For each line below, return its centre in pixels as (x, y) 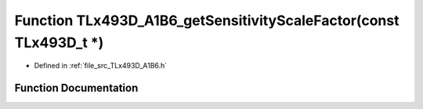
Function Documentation (76, 88)
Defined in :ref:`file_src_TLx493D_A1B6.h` (101, 66)
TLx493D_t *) (59, 42)
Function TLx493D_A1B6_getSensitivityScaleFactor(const (207, 20)
